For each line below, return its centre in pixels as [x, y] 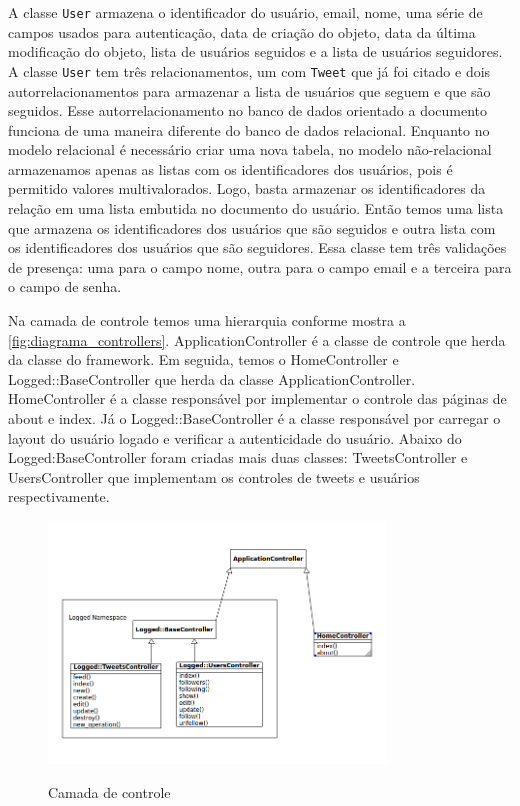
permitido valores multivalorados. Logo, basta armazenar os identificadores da [247, 188]
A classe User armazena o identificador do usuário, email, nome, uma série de [245, 12]
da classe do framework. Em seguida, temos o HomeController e [203, 359]
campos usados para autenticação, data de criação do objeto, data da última [242, 31]
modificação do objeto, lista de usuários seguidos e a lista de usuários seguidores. [255, 51]
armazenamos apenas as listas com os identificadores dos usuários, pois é [230, 168]
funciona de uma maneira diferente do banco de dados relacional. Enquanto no [249, 129]
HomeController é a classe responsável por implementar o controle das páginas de [257, 398]
